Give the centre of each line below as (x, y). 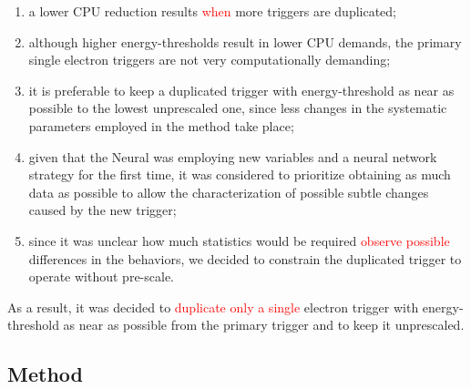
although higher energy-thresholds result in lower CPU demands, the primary (245, 41)
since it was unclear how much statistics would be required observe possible (239, 240)
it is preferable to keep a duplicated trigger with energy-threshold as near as (241, 90)
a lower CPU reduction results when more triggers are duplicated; (213, 11)
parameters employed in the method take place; (161, 125)
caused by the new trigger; (102, 210)
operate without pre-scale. (102, 276)
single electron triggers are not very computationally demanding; (210, 60)
